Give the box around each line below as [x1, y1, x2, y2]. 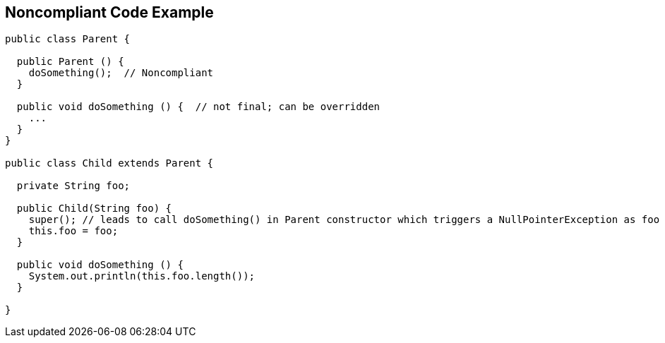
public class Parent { [5, 33, 131, 45]
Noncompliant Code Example [5, 4, 214, 21]
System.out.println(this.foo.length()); [28, 270, 256, 282]
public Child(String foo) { [16, 203, 172, 215]
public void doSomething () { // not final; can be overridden [16, 101, 381, 113]
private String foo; [16, 180, 131, 192]
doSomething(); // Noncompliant [28, 67, 214, 79]
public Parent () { [16, 56, 124, 68]
